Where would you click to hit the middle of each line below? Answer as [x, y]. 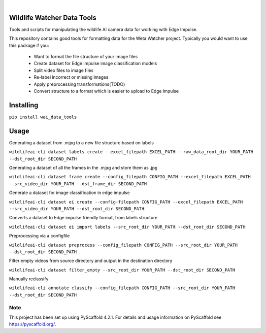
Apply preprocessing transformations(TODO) [79, 84]
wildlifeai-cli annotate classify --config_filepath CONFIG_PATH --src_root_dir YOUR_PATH [122, 288]
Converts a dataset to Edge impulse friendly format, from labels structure [83, 218]
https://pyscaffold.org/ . [33, 324]
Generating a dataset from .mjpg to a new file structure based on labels [82, 142]
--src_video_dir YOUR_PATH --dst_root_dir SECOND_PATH [77, 209]
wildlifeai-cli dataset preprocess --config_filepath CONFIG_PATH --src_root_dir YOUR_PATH [123, 245]
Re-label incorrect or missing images [71, 77]
